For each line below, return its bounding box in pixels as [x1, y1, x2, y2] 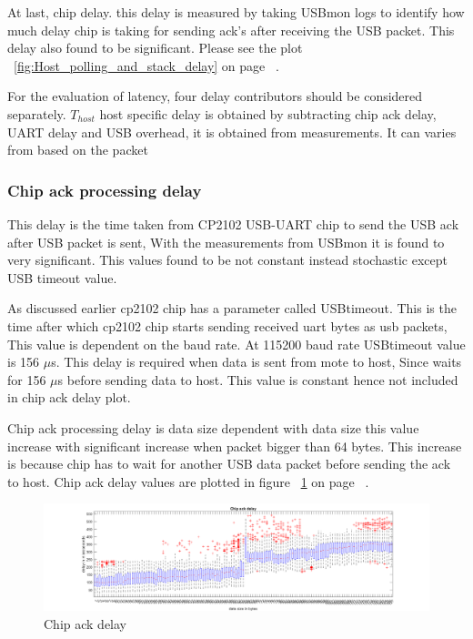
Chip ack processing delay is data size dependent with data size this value [7, 418, 419, 437]
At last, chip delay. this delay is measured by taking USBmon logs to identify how [7, 3, 465, 21]
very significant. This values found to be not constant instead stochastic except [7, 250, 448, 269]
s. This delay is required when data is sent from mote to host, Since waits [51, 352, 462, 371]
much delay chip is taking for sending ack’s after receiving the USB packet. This [7, 20, 455, 39]
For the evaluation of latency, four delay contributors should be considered [7, 86, 423, 106]
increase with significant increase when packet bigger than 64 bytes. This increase [7, 436, 462, 455]
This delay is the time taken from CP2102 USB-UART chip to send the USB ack [7, 214, 459, 233]
